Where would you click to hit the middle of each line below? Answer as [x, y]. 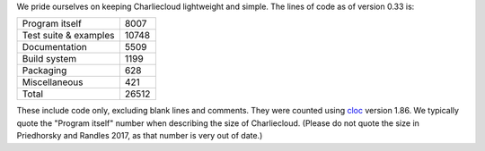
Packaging [44, 71]
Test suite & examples [68, 36]
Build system [49, 59]
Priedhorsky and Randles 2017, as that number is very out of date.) [140, 136]
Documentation [54, 47]
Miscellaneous [53, 82]
